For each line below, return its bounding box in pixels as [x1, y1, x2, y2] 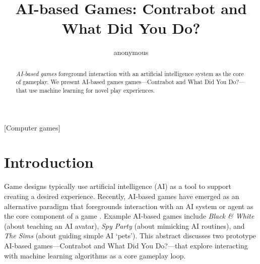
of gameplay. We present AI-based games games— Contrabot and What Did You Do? [16, 78, 239, 86]
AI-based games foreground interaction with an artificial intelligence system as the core [16, 69, 244, 78]
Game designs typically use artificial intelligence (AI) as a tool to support [4, 181, 231, 191]
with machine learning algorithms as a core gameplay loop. [4, 250, 186, 260]
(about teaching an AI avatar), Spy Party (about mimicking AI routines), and [4, 220, 245, 231]
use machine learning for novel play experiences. [29, 86, 155, 95]
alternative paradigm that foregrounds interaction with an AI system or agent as [4, 201, 253, 211]
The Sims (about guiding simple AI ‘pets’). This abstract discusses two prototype [4, 230, 256, 241]
